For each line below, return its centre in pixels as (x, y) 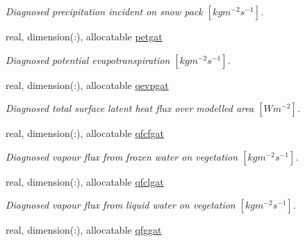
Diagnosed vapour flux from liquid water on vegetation (121, 205)
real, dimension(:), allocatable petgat (84, 36)
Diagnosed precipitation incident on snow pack (104, 11)
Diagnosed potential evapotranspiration (88, 59)
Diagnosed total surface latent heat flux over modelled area (130, 108)
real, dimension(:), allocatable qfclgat (85, 181)
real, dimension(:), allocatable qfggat (84, 230)
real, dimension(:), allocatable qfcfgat (85, 133)
